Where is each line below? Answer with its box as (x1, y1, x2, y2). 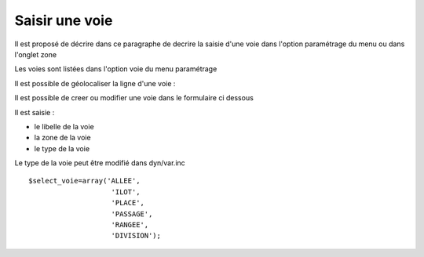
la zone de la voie (34, 133, 91, 143)
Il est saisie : (14, 107, 55, 117)
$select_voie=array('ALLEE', (28, 176, 141, 186)
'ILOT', (111, 187, 141, 196)
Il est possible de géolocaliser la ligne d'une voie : (14, 78, 176, 88)
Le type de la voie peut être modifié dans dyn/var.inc (14, 158, 186, 168)
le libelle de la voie (34, 121, 94, 131)
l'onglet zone (14, 49, 57, 59)
